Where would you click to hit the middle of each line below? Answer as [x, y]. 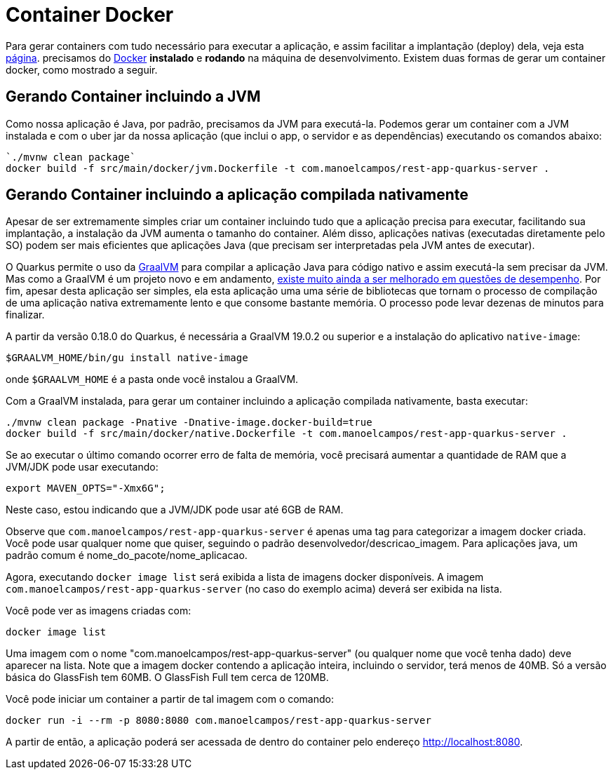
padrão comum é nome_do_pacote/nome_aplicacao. [127, 555]
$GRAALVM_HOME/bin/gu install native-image [127, 358]
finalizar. [25, 315]
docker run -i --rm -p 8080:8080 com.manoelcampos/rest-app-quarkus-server [218, 721]
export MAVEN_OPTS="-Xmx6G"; [86, 488]
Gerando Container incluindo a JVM [133, 97]
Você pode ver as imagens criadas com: [99, 611]
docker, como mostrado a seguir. [82, 69]
